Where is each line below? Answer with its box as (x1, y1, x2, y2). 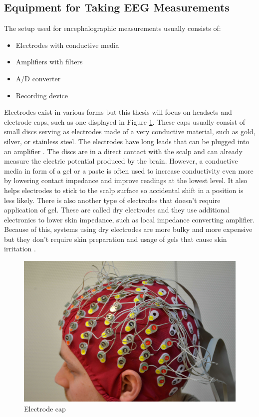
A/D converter (15, 73, 61, 83)
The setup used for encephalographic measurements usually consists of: (4, 23, 221, 33)
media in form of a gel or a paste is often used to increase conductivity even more (4, 165, 254, 176)
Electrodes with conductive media (15, 39, 119, 50)
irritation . (4, 243, 36, 254)
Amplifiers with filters (15, 56, 83, 67)
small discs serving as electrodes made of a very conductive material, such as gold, (4, 126, 256, 137)
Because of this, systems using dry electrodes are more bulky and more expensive (4, 224, 253, 234)
